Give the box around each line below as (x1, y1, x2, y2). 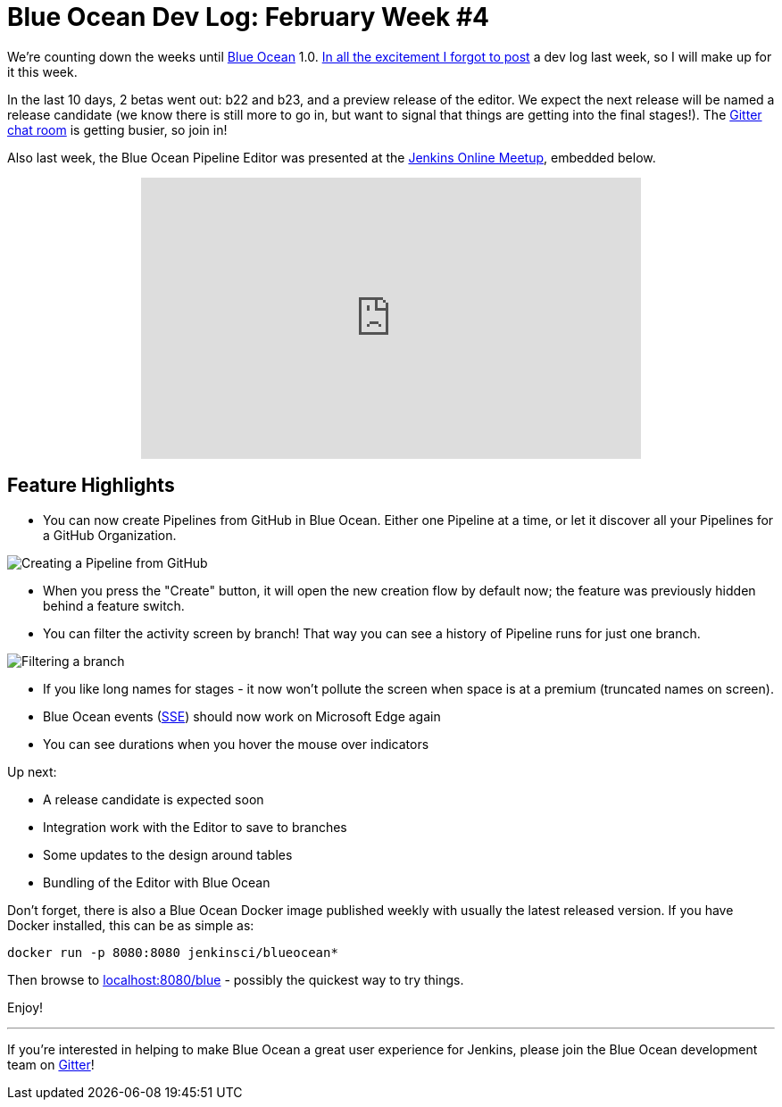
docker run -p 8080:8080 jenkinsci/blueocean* (7, 945, 338, 960)
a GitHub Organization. (43, 527, 177, 543)
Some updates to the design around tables (43, 846, 293, 862)
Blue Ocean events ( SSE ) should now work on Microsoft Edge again (43, 708, 441, 724)
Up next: (7, 763, 57, 779)
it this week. (7, 63, 78, 79)
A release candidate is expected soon (43, 791, 264, 807)
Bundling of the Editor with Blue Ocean (43, 874, 270, 890)
